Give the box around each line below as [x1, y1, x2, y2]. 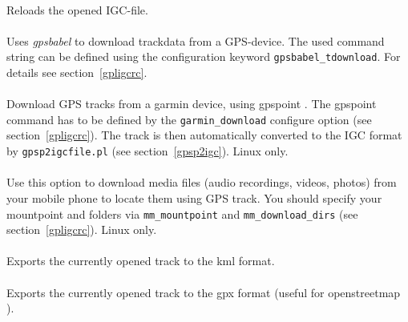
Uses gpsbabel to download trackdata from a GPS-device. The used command [6, 32, 385, 49]
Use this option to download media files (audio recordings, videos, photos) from [6, 174, 397, 191]
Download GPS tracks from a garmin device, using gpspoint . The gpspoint [6, 95, 377, 112]
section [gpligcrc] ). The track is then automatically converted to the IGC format [6, 127, 402, 143]
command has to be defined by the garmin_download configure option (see [6, 111, 372, 127]
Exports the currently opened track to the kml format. [6, 252, 275, 269]
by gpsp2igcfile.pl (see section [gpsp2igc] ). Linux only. [6, 143, 289, 159]
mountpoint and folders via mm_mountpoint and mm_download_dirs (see [6, 205, 358, 222]
